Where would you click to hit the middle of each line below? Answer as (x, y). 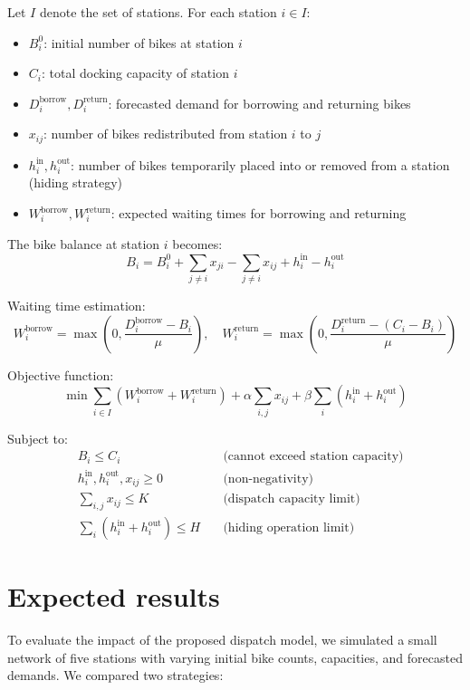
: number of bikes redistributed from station (166, 134)
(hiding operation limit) (289, 528)
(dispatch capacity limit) (292, 499)
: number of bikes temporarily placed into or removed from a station (260, 164)
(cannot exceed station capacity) (313, 457)
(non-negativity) (268, 479)
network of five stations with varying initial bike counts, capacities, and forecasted (235, 657)
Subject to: (38, 438)
